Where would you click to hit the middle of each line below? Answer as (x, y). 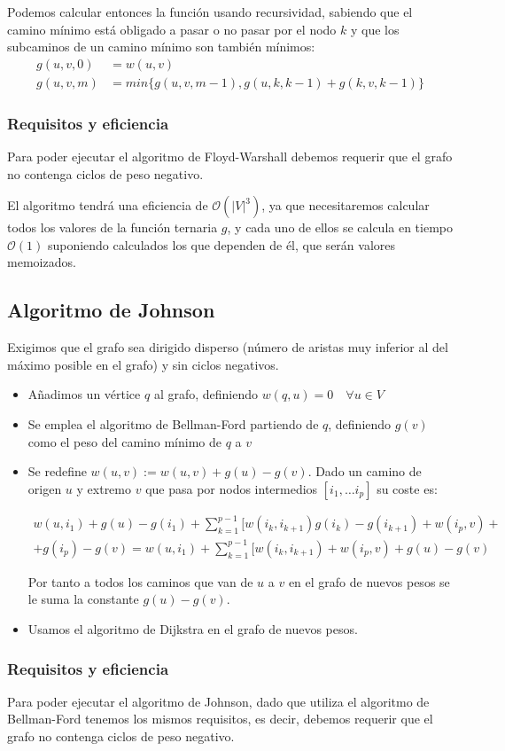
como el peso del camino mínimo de (124, 441)
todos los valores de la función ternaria (113, 227)
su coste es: (407, 488)
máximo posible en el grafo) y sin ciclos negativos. (143, 364)
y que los (375, 29)
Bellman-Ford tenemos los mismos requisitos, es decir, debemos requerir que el (220, 719)
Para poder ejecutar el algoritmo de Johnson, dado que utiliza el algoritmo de (218, 701)
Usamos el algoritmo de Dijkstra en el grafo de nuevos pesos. (193, 629)
